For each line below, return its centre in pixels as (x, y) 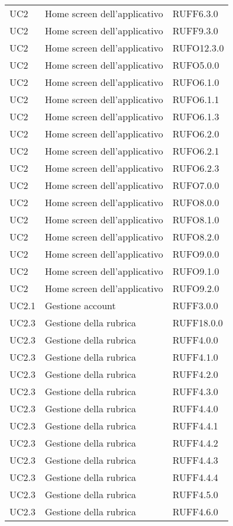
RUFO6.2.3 (196, 168)
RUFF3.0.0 (195, 305)
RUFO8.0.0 (196, 202)
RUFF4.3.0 (195, 391)
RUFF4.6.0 (195, 511)
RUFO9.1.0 (196, 271)
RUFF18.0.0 (198, 323)
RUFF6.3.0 (195, 13)
